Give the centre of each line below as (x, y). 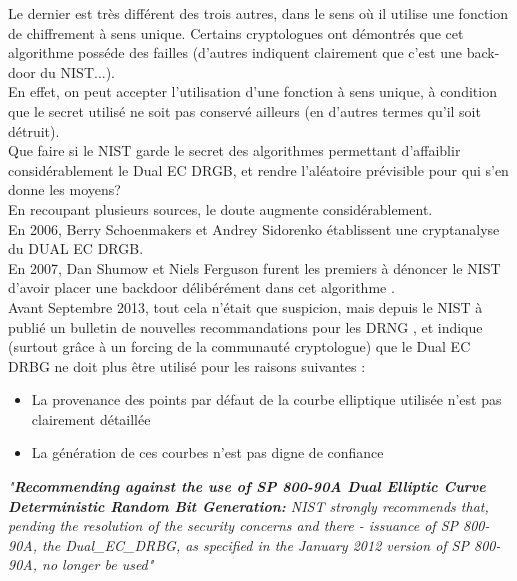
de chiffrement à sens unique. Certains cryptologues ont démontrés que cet (236, 32)
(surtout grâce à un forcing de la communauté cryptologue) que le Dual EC (239, 346)
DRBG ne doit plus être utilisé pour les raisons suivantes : (187, 365)
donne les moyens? (64, 189)
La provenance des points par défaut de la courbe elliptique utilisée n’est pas (266, 399)
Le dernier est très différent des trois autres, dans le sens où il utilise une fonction (258, 13)
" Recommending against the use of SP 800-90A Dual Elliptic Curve (247, 486)
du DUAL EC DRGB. (76, 248)
